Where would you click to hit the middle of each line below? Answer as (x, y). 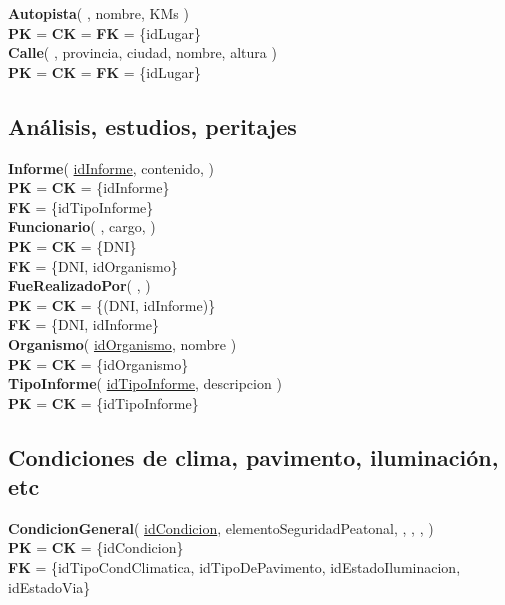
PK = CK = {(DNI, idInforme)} (112, 304)
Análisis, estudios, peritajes (152, 125)
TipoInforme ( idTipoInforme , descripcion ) (145, 383)
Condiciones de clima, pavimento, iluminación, (253, 456)
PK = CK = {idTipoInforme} (103, 402)
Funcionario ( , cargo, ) (82, 226)
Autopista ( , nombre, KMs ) (98, 13)
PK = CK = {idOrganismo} (98, 363)
